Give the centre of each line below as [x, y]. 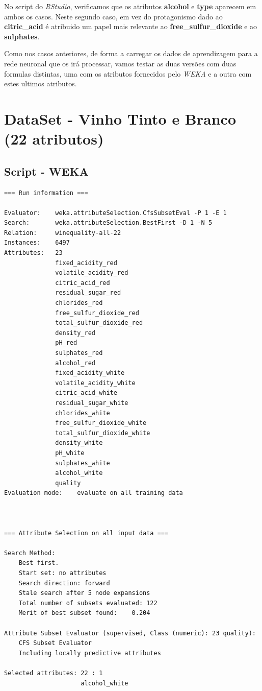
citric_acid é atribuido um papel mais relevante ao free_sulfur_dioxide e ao [131, 26]
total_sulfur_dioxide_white [103, 433]
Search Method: [30, 553]
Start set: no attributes [62, 573]
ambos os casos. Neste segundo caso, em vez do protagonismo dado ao [113, 16]
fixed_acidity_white [90, 373]
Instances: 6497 [37, 243]
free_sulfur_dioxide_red [97, 313]
